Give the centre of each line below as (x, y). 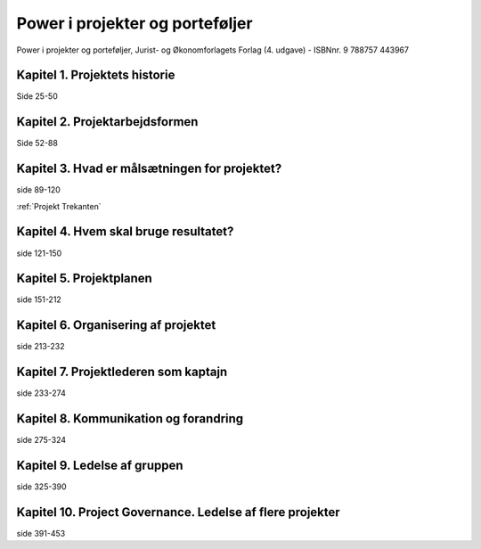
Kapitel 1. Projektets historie (96, 75)
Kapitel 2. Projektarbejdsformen (107, 122)
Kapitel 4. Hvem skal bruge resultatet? (125, 232)
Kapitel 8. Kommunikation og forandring (130, 419)
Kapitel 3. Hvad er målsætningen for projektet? (149, 169)
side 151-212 (39, 299)
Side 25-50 (37, 96)
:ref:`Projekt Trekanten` (59, 206)
